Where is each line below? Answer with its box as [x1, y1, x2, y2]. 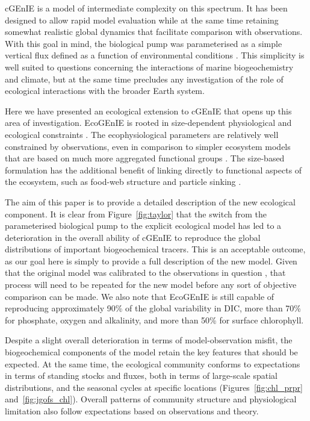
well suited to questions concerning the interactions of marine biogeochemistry [5, 60, 294, 73]
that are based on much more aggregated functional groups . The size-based [5, 152, 285, 164]
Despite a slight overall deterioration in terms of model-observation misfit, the [5, 334, 293, 346]
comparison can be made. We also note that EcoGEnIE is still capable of [5, 290, 274, 302]
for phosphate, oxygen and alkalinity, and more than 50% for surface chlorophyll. [5, 313, 304, 326]
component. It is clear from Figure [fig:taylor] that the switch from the [5, 207, 267, 220]
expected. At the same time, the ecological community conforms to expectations [5, 357, 300, 370]
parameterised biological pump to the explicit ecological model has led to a [5, 219, 282, 232]
